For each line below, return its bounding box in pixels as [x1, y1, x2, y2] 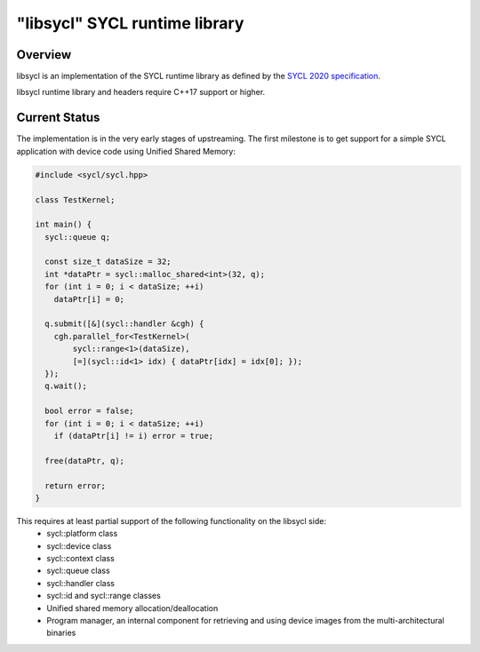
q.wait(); [44, 381, 88, 391]
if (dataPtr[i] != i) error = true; [53, 431, 213, 441]
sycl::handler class [46, 577, 116, 588]
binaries [46, 627, 76, 639]
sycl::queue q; [44, 232, 111, 242]
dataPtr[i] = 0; [53, 294, 124, 304]
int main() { [35, 219, 92, 230]
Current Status [16, 110, 100, 125]
